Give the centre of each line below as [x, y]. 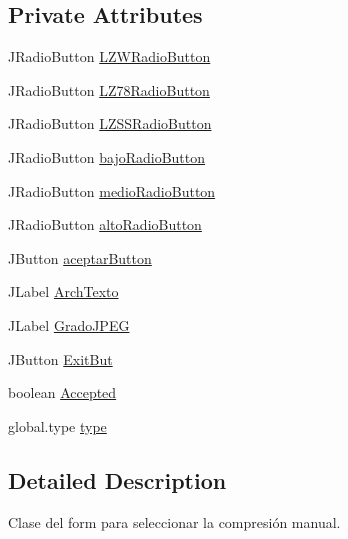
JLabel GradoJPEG [69, 324]
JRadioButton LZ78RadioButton [109, 89]
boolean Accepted [62, 392]
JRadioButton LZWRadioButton [109, 56]
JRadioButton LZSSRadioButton [110, 123]
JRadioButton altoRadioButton [105, 224]
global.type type [57, 425]
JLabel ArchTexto [63, 291]
